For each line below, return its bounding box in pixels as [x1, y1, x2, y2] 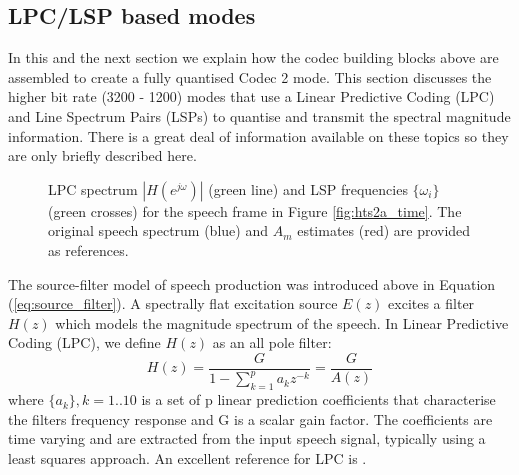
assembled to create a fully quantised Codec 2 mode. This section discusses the [8, 66, 492, 87]
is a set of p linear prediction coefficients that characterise [141, 389, 496, 410]
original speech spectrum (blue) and [48, 220, 268, 241]
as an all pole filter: [212, 332, 332, 353]
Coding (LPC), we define [8, 332, 161, 353]
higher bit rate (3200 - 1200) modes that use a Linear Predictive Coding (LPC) [8, 86, 495, 107]
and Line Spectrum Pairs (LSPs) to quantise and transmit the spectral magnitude [8, 105, 511, 126]
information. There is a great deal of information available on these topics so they [8, 125, 509, 146]
